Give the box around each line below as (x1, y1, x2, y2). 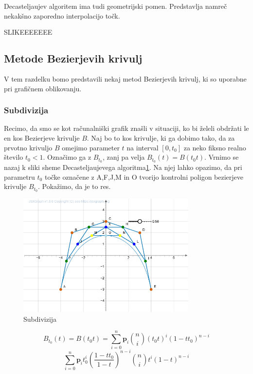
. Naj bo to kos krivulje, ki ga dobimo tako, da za (87, 132, 235, 143)
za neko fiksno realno (183, 142, 246, 152)
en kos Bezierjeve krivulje (4, 132, 80, 143)
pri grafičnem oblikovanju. (4, 83, 82, 93)
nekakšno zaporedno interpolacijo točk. (4, 10, 120, 21)
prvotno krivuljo (4, 142, 53, 152)
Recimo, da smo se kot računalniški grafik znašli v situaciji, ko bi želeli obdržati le (4, 123, 249, 133)
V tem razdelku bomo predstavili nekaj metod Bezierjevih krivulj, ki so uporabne (4, 73, 247, 83)
